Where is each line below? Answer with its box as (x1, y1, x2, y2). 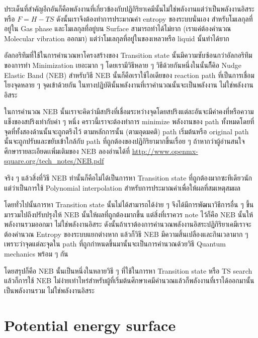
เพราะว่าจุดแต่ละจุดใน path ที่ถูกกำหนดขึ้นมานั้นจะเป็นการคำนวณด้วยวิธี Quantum (4, 238, 226, 249)
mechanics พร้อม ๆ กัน (4, 248, 68, 259)
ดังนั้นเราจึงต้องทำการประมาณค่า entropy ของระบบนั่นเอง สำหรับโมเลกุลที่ (56, 13, 253, 24)
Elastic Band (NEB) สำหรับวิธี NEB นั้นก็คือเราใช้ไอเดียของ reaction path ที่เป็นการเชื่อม (4, 69, 254, 80)
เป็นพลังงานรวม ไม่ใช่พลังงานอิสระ (4, 285, 95, 295)
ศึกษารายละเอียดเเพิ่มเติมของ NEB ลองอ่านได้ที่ (4, 145, 130, 156)
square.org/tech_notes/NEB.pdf (4, 155, 104, 166)
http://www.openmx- (132, 145, 198, 156)
